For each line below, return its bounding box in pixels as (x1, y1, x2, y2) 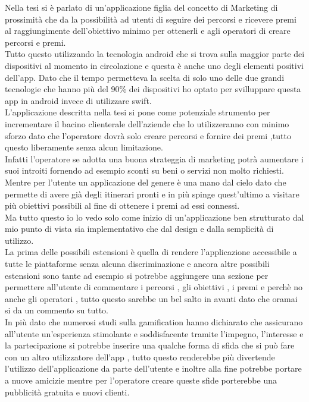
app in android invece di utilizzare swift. (5, 94, 152, 106)
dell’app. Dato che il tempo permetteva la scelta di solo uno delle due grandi (5, 71, 285, 83)
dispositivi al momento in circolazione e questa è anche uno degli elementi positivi (5, 59, 304, 71)
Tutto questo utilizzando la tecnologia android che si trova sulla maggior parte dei (5, 48, 305, 60)
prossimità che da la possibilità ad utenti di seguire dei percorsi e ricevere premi (5, 12, 296, 25)
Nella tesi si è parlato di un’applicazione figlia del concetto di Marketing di (5, 1, 278, 13)
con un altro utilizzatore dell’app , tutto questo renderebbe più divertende (5, 350, 275, 363)
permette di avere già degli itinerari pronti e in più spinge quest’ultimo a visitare (5, 187, 299, 200)
